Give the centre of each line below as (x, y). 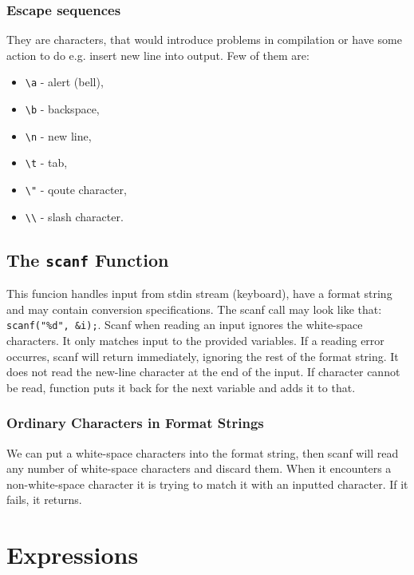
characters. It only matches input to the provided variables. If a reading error (195, 340)
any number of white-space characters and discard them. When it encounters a (199, 468)
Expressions (73, 555)
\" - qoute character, (76, 190)
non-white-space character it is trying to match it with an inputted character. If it (207, 484)
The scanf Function (88, 259)
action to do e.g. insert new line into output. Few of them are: (158, 55)
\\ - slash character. (74, 216)
